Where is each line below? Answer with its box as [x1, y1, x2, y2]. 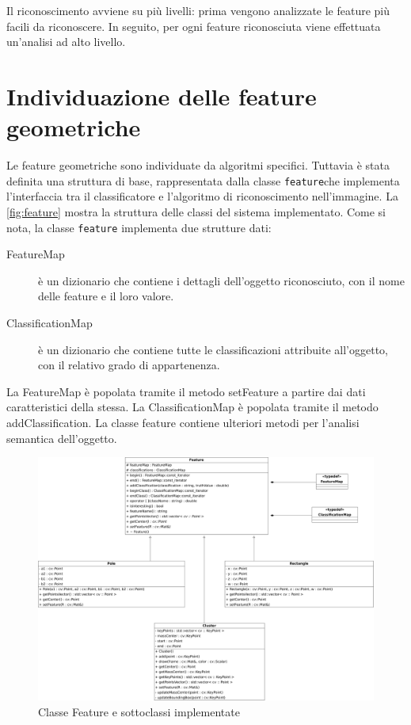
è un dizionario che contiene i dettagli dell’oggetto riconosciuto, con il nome [38, 272, 405, 288]
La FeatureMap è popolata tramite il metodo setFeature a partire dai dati [6, 383, 366, 399]
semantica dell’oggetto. [6, 429, 117, 446]
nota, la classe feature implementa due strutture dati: [6, 219, 272, 235]
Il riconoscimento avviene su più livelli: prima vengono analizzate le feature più [6, 2, 390, 18]
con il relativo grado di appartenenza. [38, 357, 220, 373]
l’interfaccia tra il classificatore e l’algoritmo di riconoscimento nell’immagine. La [6, 188, 398, 204]
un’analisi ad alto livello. [6, 33, 126, 50]
